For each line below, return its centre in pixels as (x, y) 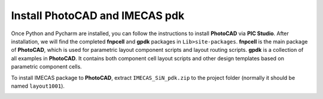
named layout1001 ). (38, 86)
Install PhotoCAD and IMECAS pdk (98, 16)
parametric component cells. (46, 67)
